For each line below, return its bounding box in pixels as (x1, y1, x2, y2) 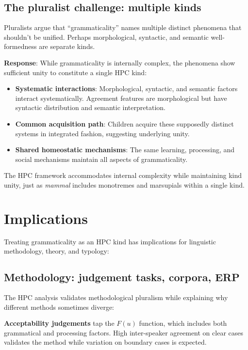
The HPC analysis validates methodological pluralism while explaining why (4, 292, 228, 302)
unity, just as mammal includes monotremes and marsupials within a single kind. (4, 179, 245, 190)
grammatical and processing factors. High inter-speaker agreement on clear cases (4, 327, 244, 337)
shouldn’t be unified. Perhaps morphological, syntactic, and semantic (4, 32, 209, 42)
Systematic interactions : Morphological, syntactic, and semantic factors (15, 83, 238, 94)
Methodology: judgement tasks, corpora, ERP (4, 270, 240, 285)
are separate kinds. (39, 41, 95, 51)
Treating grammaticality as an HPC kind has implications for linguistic (4, 236, 216, 246)
